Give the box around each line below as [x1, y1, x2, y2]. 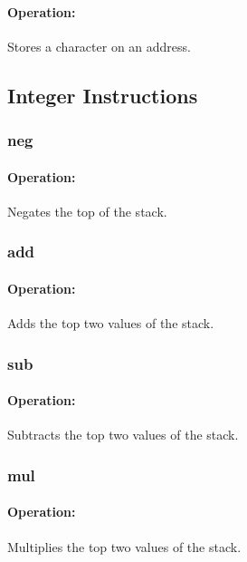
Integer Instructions [7, 81, 198, 109]
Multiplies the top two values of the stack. [7, 537, 242, 556]
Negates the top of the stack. [7, 201, 167, 220]
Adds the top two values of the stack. [7, 314, 214, 333]
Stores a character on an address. [7, 36, 191, 55]
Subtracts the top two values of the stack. [7, 425, 239, 444]
